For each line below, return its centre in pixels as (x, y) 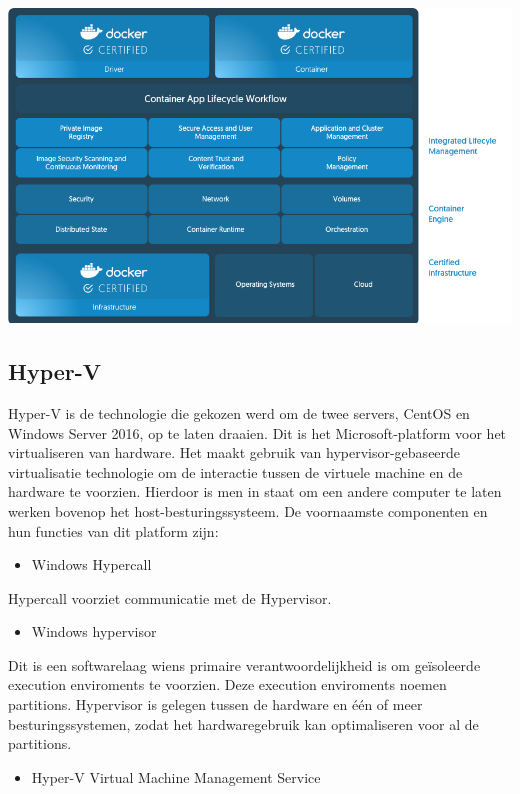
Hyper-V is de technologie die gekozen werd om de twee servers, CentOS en (239, 412)
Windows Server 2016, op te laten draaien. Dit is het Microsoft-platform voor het (257, 432)
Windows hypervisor (94, 631)
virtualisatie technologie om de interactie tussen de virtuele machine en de (235, 471)
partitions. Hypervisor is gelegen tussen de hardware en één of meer (215, 704)
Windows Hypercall (91, 564)
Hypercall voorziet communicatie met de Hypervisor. (170, 597)
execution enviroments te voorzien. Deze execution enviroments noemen (227, 684)
